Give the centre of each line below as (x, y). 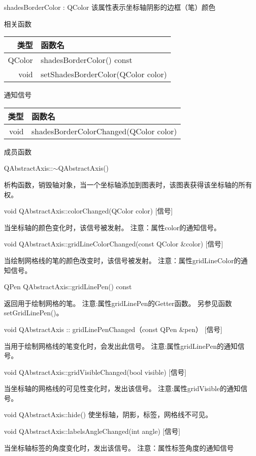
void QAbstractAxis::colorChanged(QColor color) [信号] (88, 211)
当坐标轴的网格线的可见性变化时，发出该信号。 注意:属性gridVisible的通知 (122, 388)
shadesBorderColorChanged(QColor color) (104, 131)
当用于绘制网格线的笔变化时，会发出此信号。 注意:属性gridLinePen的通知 (121, 346)
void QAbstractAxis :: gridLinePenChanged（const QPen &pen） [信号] (113, 329)
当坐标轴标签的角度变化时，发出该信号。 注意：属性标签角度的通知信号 (119, 447)
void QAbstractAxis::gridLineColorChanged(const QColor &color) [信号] (114, 244)
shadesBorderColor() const (86, 60)
